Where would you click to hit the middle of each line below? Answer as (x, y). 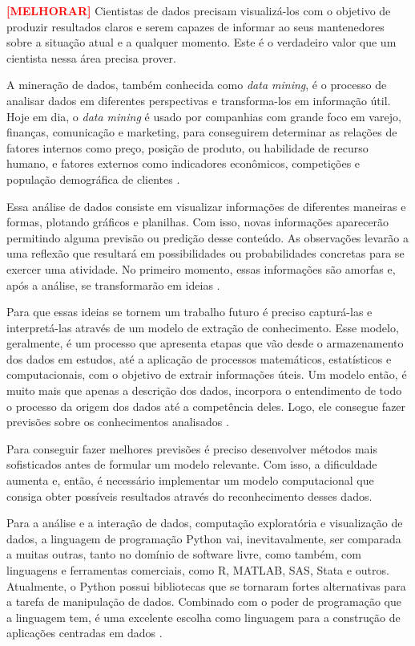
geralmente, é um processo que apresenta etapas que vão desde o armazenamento (205, 343)
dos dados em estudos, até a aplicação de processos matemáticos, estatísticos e (199, 358)
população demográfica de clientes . (93, 179)
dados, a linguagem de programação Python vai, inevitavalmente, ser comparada (204, 538)
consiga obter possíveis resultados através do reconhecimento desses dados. (189, 496)
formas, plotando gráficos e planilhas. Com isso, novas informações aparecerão (198, 222)
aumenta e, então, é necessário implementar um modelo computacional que (190, 480)
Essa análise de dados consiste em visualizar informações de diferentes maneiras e (206, 206)
